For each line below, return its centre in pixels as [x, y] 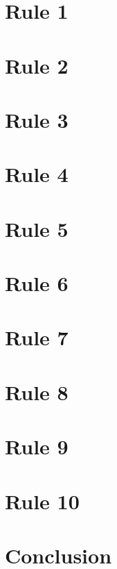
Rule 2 [37, 65]
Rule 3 [37, 119]
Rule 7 [37, 337]
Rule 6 [37, 283]
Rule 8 [37, 391]
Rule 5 [37, 228]
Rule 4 [37, 174]
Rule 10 [42, 501]
